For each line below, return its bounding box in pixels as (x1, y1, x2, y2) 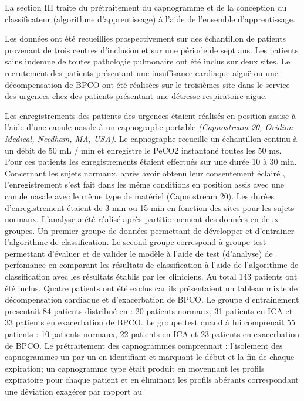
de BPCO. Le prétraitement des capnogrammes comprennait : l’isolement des (5, 339, 283, 351)
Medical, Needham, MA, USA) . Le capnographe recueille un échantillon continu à (5, 132, 298, 144)
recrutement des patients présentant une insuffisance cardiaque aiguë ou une (5, 66, 279, 79)
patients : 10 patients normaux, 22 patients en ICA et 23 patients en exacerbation (5, 328, 300, 340)
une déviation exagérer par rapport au (5, 385, 142, 397)
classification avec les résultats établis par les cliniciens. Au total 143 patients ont (5, 270, 298, 283)
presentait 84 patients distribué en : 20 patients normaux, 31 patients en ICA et (5, 304, 293, 317)
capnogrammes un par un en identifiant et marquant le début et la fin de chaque (5, 351, 295, 363)
